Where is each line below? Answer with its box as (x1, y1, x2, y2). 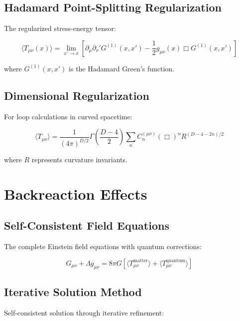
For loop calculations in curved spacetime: (4, 111, 132, 121)
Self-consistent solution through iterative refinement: (4, 307, 164, 318)
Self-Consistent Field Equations (4, 218, 169, 233)
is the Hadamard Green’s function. (69, 63, 174, 73)
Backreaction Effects (4, 183, 147, 204)
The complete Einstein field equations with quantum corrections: (4, 241, 202, 252)
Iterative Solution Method (4, 284, 142, 300)
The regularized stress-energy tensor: (4, 23, 116, 33)
